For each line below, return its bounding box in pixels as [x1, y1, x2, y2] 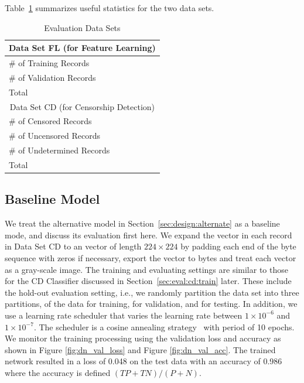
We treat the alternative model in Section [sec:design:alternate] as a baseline [5, 217, 280, 230]
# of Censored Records [9, 115, 92, 127]
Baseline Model [5, 190, 100, 208]
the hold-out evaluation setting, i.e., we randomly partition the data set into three [5, 286, 299, 298]
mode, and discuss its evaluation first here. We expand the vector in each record [5, 228, 292, 241]
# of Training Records [9, 57, 90, 69]
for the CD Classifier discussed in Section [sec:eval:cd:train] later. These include [5, 275, 292, 287]
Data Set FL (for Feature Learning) [9, 42, 156, 54]
